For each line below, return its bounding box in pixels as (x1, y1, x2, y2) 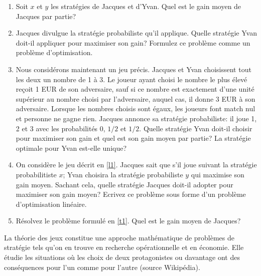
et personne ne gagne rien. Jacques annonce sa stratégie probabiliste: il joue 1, (16, 113, 257, 123)
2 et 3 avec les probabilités (16, 123, 98, 133)
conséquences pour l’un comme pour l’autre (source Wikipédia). (4, 261, 200, 272)
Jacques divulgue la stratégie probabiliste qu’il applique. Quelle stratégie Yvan (16, 28, 257, 38)
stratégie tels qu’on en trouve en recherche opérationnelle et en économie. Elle (4, 242, 244, 252)
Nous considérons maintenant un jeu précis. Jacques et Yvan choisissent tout (16, 64, 251, 74)
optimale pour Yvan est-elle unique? (16, 142, 127, 153)
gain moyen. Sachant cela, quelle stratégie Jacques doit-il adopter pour (16, 179, 233, 189)
